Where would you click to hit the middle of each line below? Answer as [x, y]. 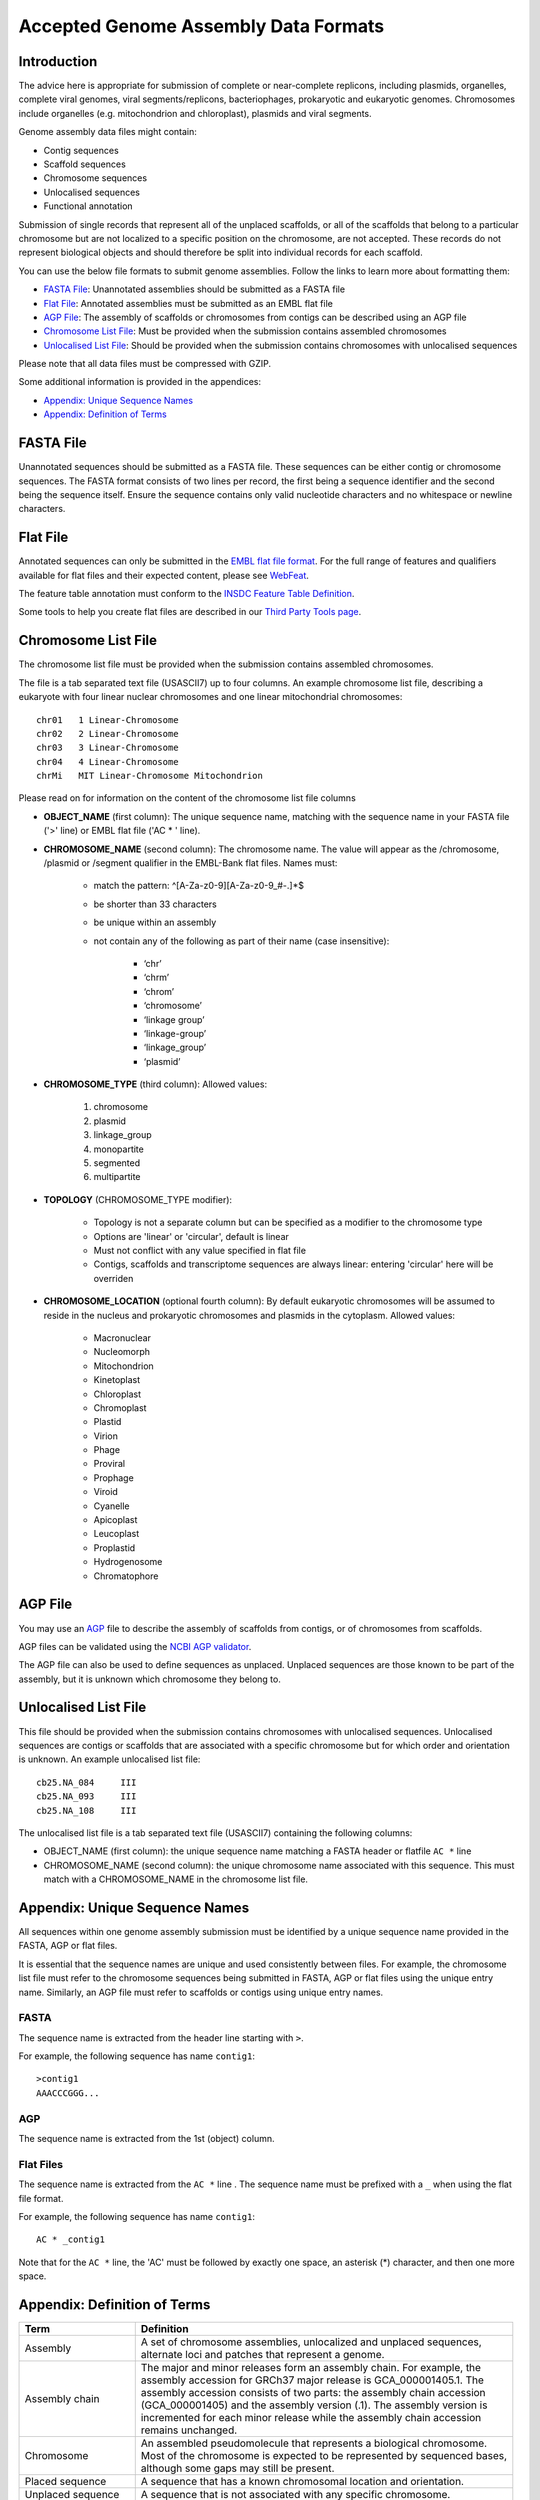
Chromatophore [126, 1576]
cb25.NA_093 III [86, 1796]
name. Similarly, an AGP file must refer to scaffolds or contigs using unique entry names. [201, 1992]
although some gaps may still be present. [237, 2468]
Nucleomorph [121, 1352]
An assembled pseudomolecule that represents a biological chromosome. [314, 2443]
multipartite [117, 1177]
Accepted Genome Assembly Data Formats [201, 26]
